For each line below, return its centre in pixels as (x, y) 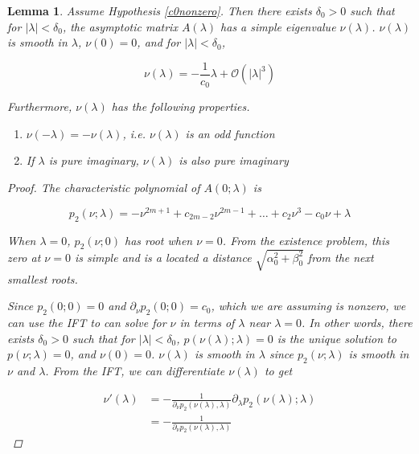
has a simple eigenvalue (278, 26)
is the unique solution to (337, 338)
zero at (24, 257)
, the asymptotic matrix (120, 26)
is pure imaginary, (94, 160)
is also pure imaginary (234, 160)
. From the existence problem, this (306, 240)
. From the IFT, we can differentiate (135, 371)
